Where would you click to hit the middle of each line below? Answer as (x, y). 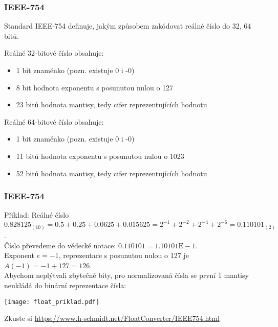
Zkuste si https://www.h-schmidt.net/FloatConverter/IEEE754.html (112, 318)
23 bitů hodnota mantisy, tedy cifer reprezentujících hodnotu (112, 104)
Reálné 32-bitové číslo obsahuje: (54, 53)
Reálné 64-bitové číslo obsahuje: (54, 121)
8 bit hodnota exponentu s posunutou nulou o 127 (95, 87)
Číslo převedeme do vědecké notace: (60, 245)
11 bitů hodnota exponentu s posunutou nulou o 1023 (100, 156)
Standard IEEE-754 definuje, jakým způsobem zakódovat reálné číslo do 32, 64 (128, 26)
